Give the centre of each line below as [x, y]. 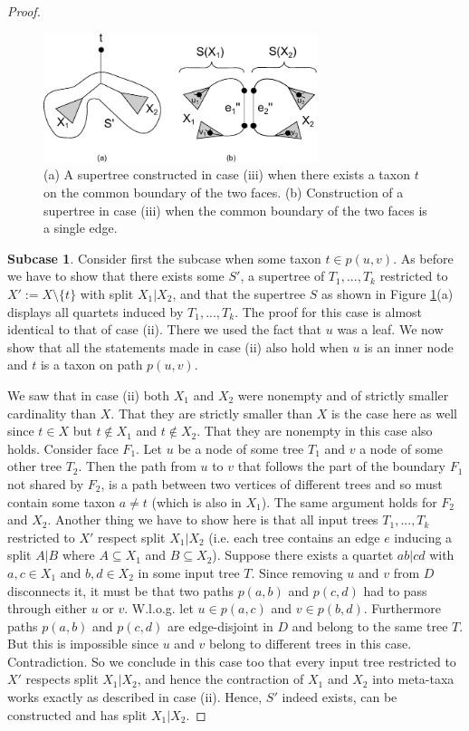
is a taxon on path [91, 365]
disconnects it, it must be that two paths [120, 590]
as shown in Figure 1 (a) [388, 293]
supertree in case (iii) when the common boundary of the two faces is [235, 210]
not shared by [46, 483]
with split [107, 293]
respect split [132, 537]
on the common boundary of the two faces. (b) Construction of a [224, 192]
